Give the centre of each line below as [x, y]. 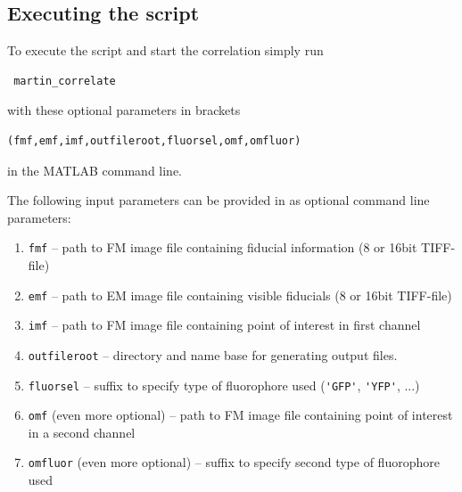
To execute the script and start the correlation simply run [165, 50]
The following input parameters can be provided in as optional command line [219, 200]
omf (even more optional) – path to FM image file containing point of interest [240, 415]
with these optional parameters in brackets [124, 110]
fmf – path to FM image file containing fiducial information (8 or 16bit [223, 247]
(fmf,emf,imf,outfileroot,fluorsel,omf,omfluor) [154, 140]
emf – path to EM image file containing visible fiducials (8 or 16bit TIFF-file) [240, 295]
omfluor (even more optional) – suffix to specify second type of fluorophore [234, 462]
